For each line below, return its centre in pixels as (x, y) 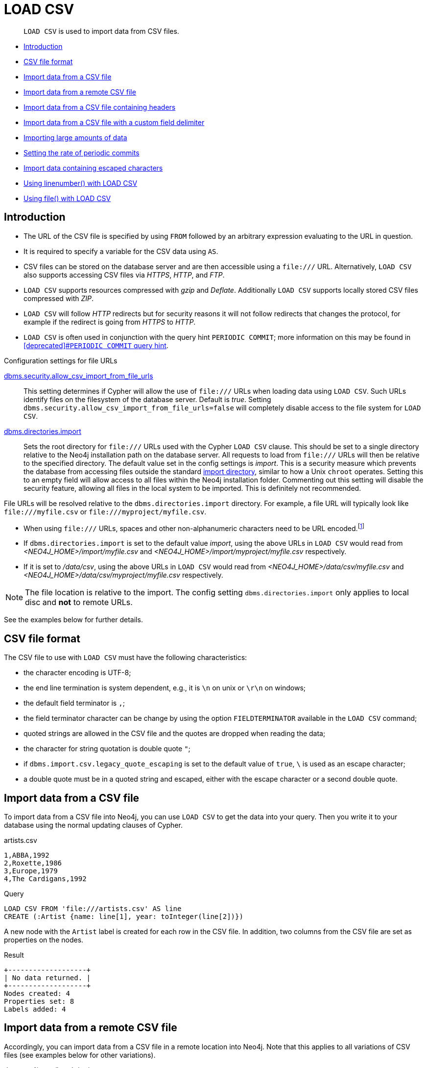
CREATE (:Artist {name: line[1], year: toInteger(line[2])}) (124, 916)
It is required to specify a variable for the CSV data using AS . (121, 251)
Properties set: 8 (39, 1001)
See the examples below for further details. (73, 620)
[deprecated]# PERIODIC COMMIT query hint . (96, 345)
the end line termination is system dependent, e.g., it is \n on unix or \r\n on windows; (165, 688)
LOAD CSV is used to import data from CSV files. (101, 31)
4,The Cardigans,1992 (45, 878)
